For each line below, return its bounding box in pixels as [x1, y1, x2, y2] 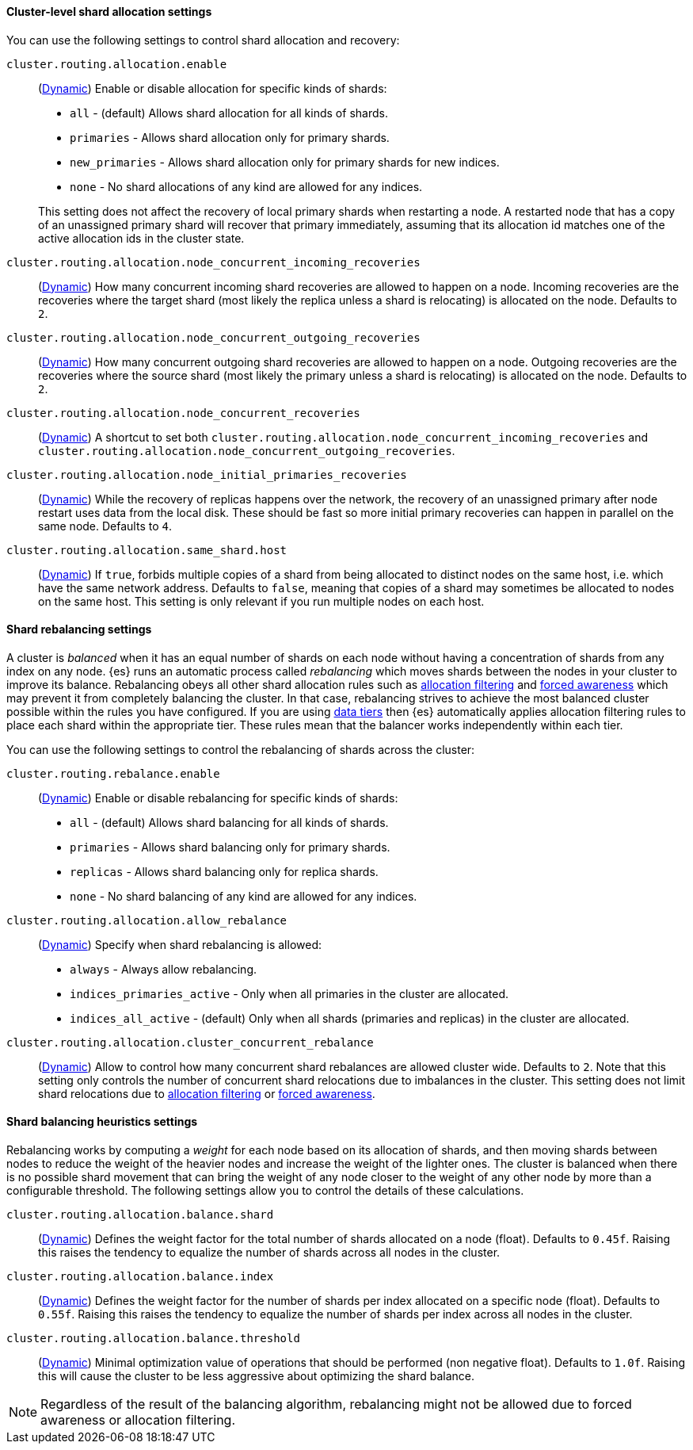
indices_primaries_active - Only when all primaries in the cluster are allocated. [70, 986, 508, 1000]
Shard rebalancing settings [6, 622, 152, 637]
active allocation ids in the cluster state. [38, 231, 245, 245]
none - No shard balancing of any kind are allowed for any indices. [70, 889, 417, 903]
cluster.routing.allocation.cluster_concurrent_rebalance [6, 1035, 374, 1049]
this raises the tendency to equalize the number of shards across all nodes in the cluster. [38, 1245, 501, 1260]
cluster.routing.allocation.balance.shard [6, 1208, 274, 1222]
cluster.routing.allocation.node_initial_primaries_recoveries [6, 468, 407, 481]
